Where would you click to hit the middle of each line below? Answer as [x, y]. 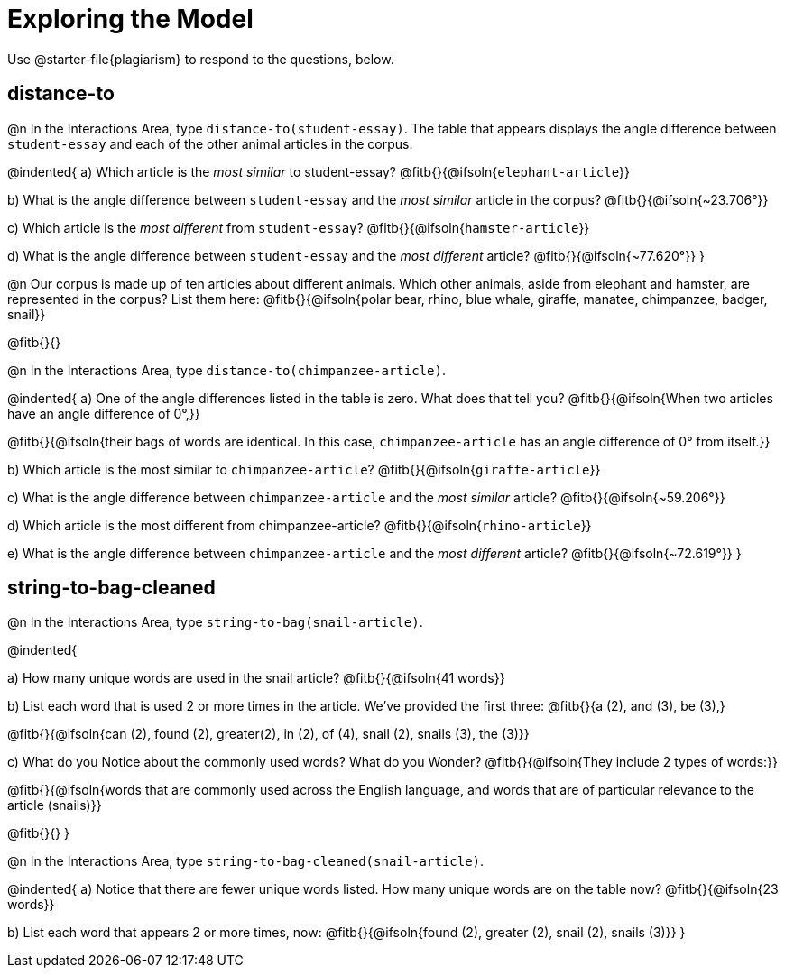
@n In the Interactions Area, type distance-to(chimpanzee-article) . [226, 370]
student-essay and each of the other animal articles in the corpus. [210, 143]
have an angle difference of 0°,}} [104, 413]
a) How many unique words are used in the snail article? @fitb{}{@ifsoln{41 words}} [256, 678]
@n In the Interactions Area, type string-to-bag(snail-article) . [215, 622]
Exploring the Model [130, 19]
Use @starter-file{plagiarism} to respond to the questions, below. [201, 59]
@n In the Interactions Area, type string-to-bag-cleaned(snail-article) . [246, 861]
